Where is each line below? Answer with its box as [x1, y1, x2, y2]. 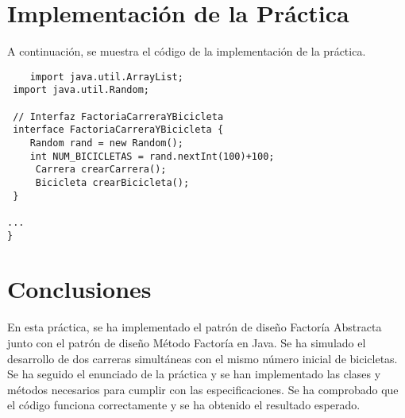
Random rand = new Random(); [29, 137, 183, 149]
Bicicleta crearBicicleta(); [35, 176, 190, 188]
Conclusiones [7, 273, 152, 305]
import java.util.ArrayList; [29, 71, 183, 83]
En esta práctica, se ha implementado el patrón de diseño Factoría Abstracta [7, 319, 382, 335]
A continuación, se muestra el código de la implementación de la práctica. [7, 43, 366, 60]
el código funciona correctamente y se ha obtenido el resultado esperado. [7, 397, 361, 413]
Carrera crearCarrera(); [35, 164, 167, 176]
